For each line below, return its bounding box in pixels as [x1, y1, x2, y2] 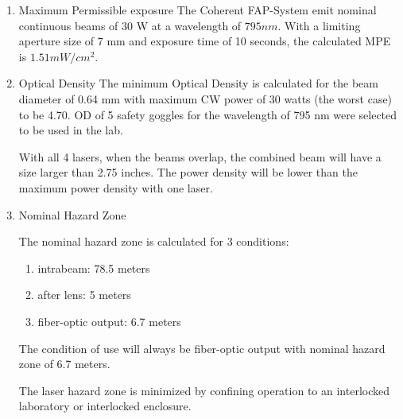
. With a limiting [277, 17, 361, 33]
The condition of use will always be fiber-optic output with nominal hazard [18, 339, 386, 356]
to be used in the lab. [18, 122, 123, 138]
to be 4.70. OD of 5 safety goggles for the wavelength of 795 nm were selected [18, 106, 397, 122]
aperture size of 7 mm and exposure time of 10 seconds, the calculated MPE [18, 33, 391, 49]
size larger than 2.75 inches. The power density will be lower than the [18, 164, 358, 180]
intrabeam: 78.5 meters [37, 259, 150, 276]
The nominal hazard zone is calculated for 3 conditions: [18, 233, 289, 250]
